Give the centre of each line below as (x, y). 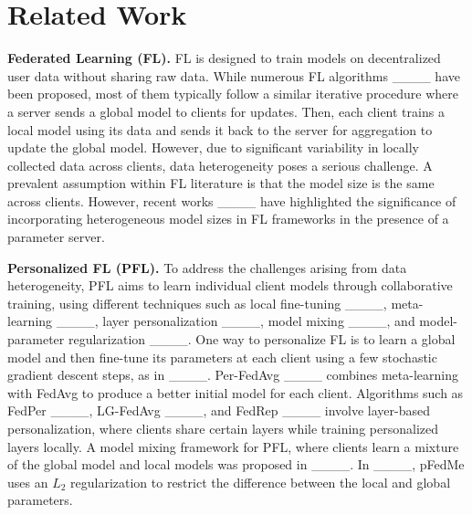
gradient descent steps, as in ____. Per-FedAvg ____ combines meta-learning (233, 375)
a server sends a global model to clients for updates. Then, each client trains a (226, 111)
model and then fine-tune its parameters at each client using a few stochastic (222, 357)
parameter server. (56, 237)
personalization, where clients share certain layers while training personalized (223, 428)
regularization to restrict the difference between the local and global (261, 482)
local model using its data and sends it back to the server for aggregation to (220, 129)
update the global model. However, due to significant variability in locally (213, 147)
